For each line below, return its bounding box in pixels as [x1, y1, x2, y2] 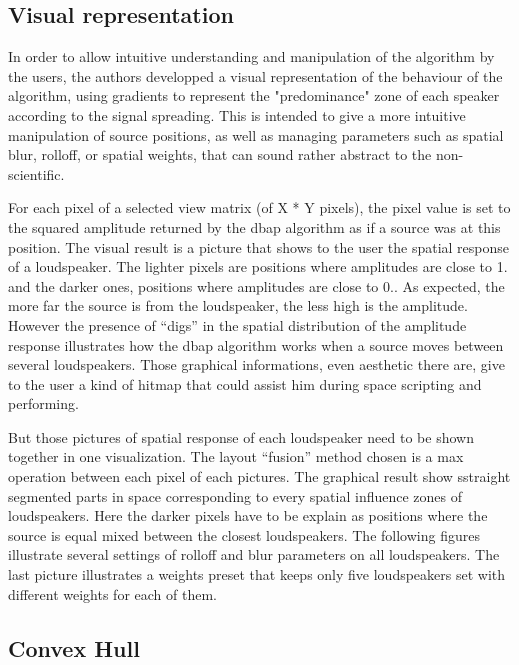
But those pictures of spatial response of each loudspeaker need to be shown [8, 426, 474, 447]
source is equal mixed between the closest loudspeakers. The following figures [8, 524, 480, 545]
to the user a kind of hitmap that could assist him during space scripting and [8, 373, 482, 394]
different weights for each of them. [8, 583, 217, 604]
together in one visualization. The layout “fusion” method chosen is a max [8, 446, 464, 467]
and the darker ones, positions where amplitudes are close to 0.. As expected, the [8, 275, 505, 296]
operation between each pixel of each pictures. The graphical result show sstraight [8, 466, 511, 487]
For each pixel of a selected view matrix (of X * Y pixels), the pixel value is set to [8, 197, 511, 218]
